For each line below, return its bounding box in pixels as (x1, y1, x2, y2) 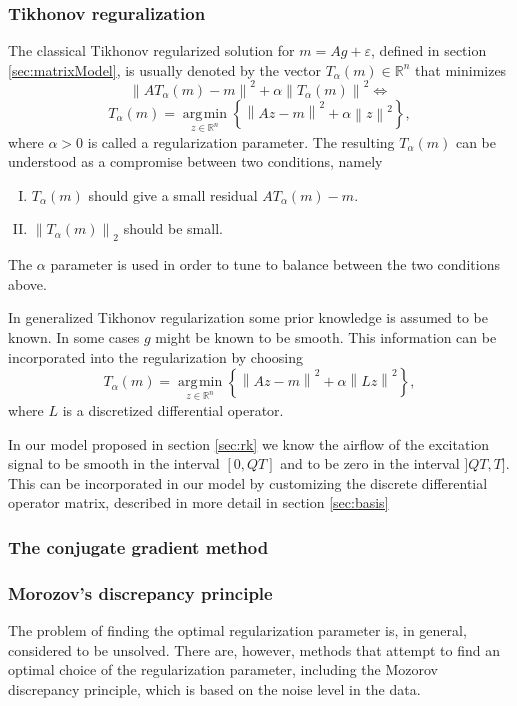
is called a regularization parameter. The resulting (87, 131, 395, 152)
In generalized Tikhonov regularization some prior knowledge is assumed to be (8, 307, 488, 328)
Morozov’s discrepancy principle (8, 580, 273, 605)
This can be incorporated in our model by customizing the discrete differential (8, 472, 488, 493)
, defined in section (371, 40, 487, 61)
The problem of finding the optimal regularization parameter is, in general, (8, 620, 467, 641)
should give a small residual (88, 184, 258, 205)
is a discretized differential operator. (62, 400, 284, 421)
